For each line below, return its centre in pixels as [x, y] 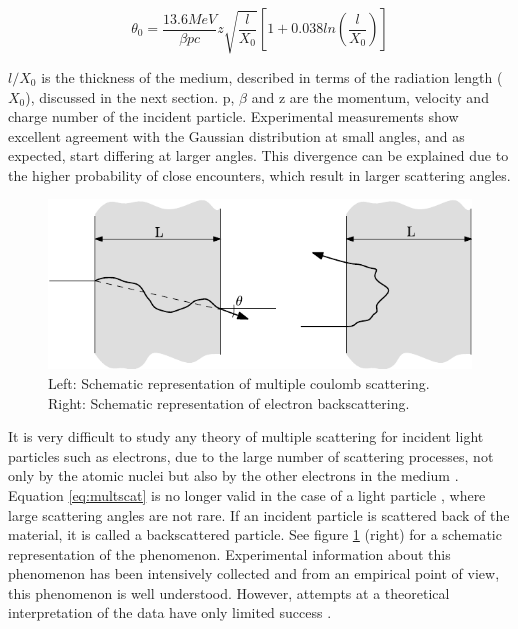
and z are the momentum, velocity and [370, 96]
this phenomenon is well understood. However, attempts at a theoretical [229, 592]
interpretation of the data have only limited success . [170, 612]
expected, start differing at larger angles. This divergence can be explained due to [258, 155]
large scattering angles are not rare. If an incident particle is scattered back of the [259, 514]
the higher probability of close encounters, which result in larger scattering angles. [259, 174]
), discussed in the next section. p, [130, 96]
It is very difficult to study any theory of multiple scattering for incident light [246, 436]
